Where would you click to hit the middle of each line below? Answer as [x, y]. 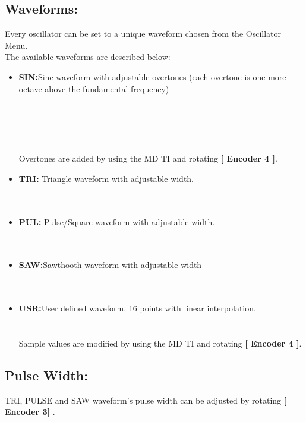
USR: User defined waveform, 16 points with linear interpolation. [137, 308]
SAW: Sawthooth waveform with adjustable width [110, 265]
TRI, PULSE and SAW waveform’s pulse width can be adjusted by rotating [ [146, 400]
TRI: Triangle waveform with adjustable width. [106, 178]
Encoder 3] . [30, 412]
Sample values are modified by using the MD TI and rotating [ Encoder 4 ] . [160, 343]
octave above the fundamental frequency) [94, 88]
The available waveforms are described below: [88, 57]
